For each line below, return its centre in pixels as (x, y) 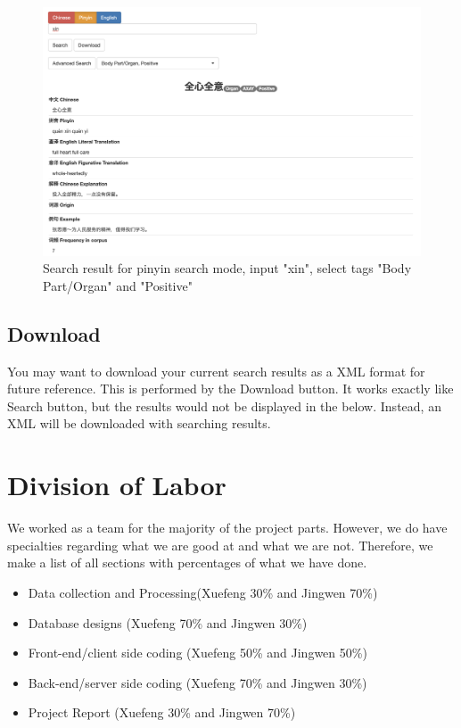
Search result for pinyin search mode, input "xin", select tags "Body (227, 268)
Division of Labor (117, 485)
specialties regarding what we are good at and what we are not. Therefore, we (220, 545)
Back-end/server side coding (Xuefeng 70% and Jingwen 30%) (198, 682)
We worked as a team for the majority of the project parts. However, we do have (227, 528)
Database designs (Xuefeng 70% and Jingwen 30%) (168, 622)
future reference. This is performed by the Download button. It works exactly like (230, 389)
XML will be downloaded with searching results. (139, 423)
